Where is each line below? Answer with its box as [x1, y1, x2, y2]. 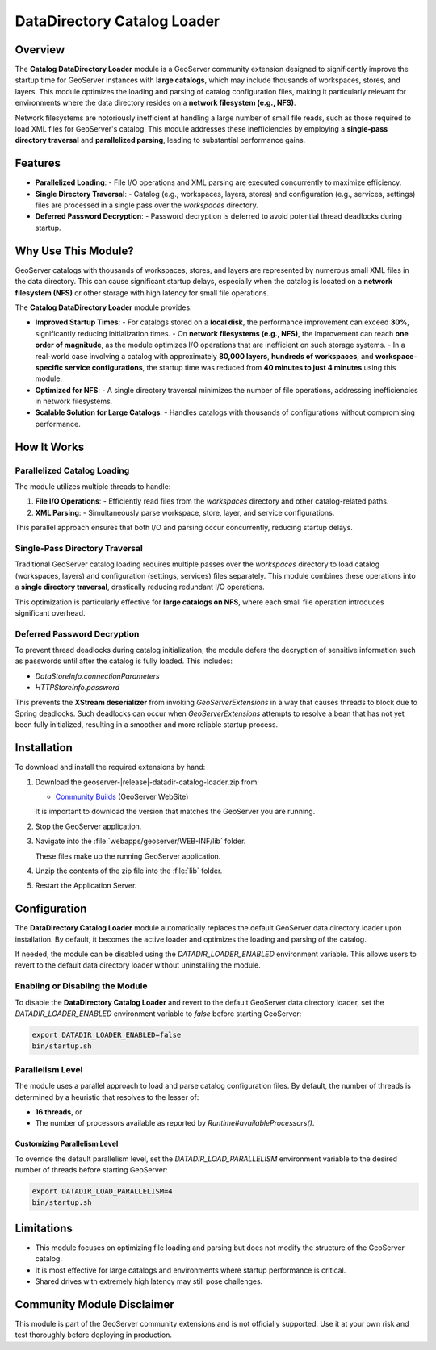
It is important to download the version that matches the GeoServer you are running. [35, 807, 316, 817]
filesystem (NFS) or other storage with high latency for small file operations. [15, 287, 270, 298]
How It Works [15, 440, 85, 453]
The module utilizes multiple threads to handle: [15, 482, 171, 491]
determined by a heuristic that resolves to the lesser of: [15, 1092, 199, 1101]
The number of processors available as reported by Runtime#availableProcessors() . [35, 1118, 315, 1128]
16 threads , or [35, 1106, 82, 1117]
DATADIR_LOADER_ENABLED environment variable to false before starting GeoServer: [15, 1009, 302, 1018]
